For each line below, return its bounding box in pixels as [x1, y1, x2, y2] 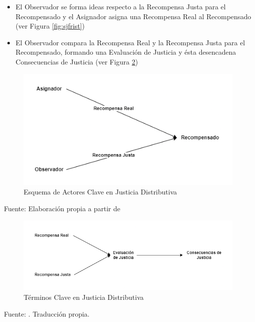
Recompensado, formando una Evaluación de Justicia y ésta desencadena [15, 47, 236, 57]
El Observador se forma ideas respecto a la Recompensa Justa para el [15, 1, 226, 11]
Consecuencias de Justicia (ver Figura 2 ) [15, 56, 138, 66]
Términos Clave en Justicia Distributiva [24, 291, 144, 302]
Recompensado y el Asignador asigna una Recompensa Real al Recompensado [15, 11, 252, 21]
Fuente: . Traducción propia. [4, 308, 90, 319]
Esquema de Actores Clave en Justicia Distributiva [24, 187, 177, 197]
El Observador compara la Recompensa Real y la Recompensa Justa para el [15, 37, 245, 47]
